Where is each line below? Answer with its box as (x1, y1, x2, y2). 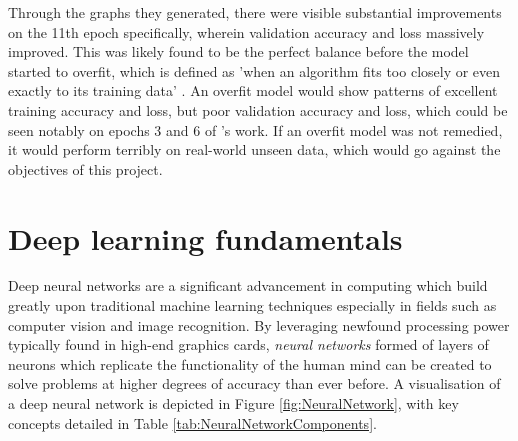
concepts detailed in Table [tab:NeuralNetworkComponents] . (8, 412, 377, 433)
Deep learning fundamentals (8, 217, 403, 258)
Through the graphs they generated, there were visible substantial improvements (8, 2, 502, 22)
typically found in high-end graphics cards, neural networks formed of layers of (8, 334, 489, 355)
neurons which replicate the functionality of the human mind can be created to (8, 353, 492, 374)
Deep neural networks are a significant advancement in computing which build (8, 275, 488, 296)
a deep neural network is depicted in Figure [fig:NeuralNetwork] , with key (8, 393, 459, 414)
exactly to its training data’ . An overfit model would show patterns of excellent (8, 80, 498, 101)
